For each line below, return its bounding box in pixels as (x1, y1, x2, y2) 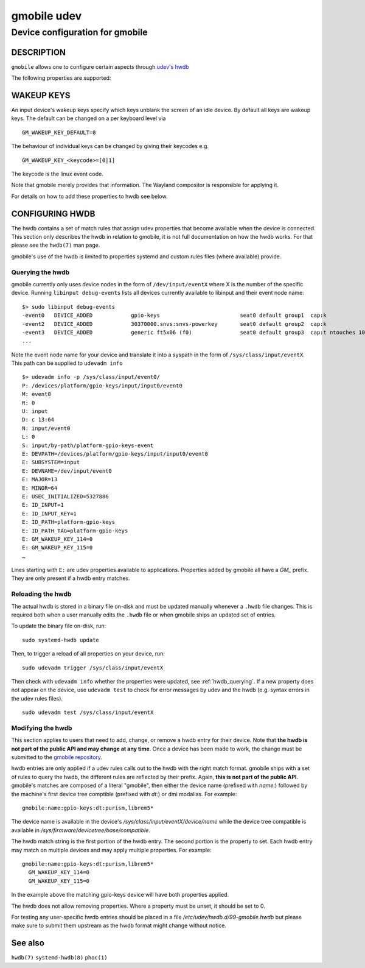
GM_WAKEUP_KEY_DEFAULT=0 (22, 129, 96, 136)
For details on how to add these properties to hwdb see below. (11, 193, 168, 200)
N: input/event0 (22, 425, 71, 432)
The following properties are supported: (11, 74, 111, 82)
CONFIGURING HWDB (11, 208, 96, 219)
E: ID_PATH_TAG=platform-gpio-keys (22, 527, 128, 534)
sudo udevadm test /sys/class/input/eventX (22, 709, 154, 716)
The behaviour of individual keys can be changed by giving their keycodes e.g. (11, 143, 209, 150)
